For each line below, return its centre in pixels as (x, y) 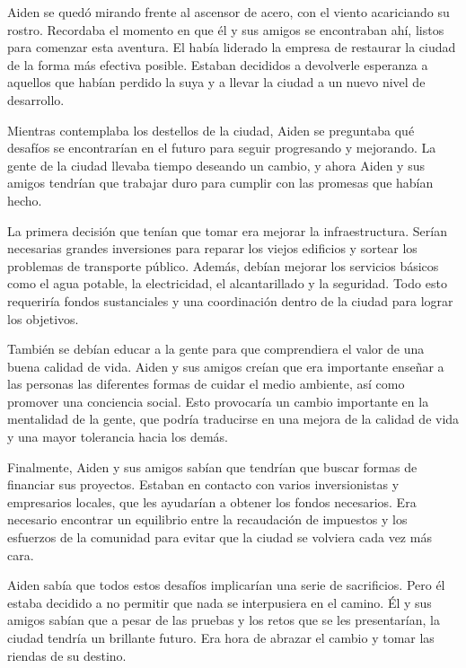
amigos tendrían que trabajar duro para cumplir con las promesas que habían (220, 183)
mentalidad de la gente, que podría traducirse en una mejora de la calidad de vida (233, 419)
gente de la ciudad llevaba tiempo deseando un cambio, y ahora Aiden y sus (216, 165)
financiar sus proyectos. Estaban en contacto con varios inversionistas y (203, 484)
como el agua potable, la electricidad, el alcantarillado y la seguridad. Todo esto (227, 283)
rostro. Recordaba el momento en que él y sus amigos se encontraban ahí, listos (226, 29)
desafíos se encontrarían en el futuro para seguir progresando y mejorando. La (222, 148)
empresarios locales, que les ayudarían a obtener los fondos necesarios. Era (212, 501)
